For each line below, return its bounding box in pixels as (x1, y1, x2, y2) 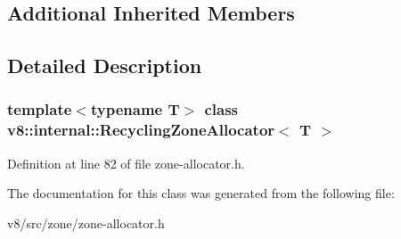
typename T (90, 98, 180, 120)
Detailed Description (7, 52, 202, 79)
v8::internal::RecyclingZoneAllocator (7, 119, 275, 141)
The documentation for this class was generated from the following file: (7, 184, 395, 202)
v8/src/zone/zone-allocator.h (7, 213, 165, 232)
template (7, 98, 72, 120)
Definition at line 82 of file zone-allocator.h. (7, 153, 245, 172)
